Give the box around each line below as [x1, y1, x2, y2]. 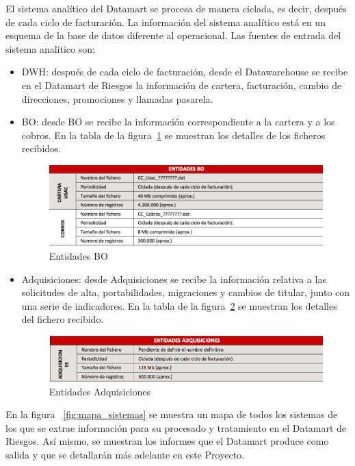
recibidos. [21, 141, 62, 156]
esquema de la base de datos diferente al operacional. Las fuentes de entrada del [5, 28, 341, 42]
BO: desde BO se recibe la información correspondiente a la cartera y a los [21, 114, 335, 129]
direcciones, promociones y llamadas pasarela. [21, 91, 213, 106]
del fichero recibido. [21, 312, 104, 326]
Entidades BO [49, 249, 108, 263]
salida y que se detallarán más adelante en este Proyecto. [5, 447, 244, 462]
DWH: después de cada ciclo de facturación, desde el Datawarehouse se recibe [21, 64, 348, 79]
